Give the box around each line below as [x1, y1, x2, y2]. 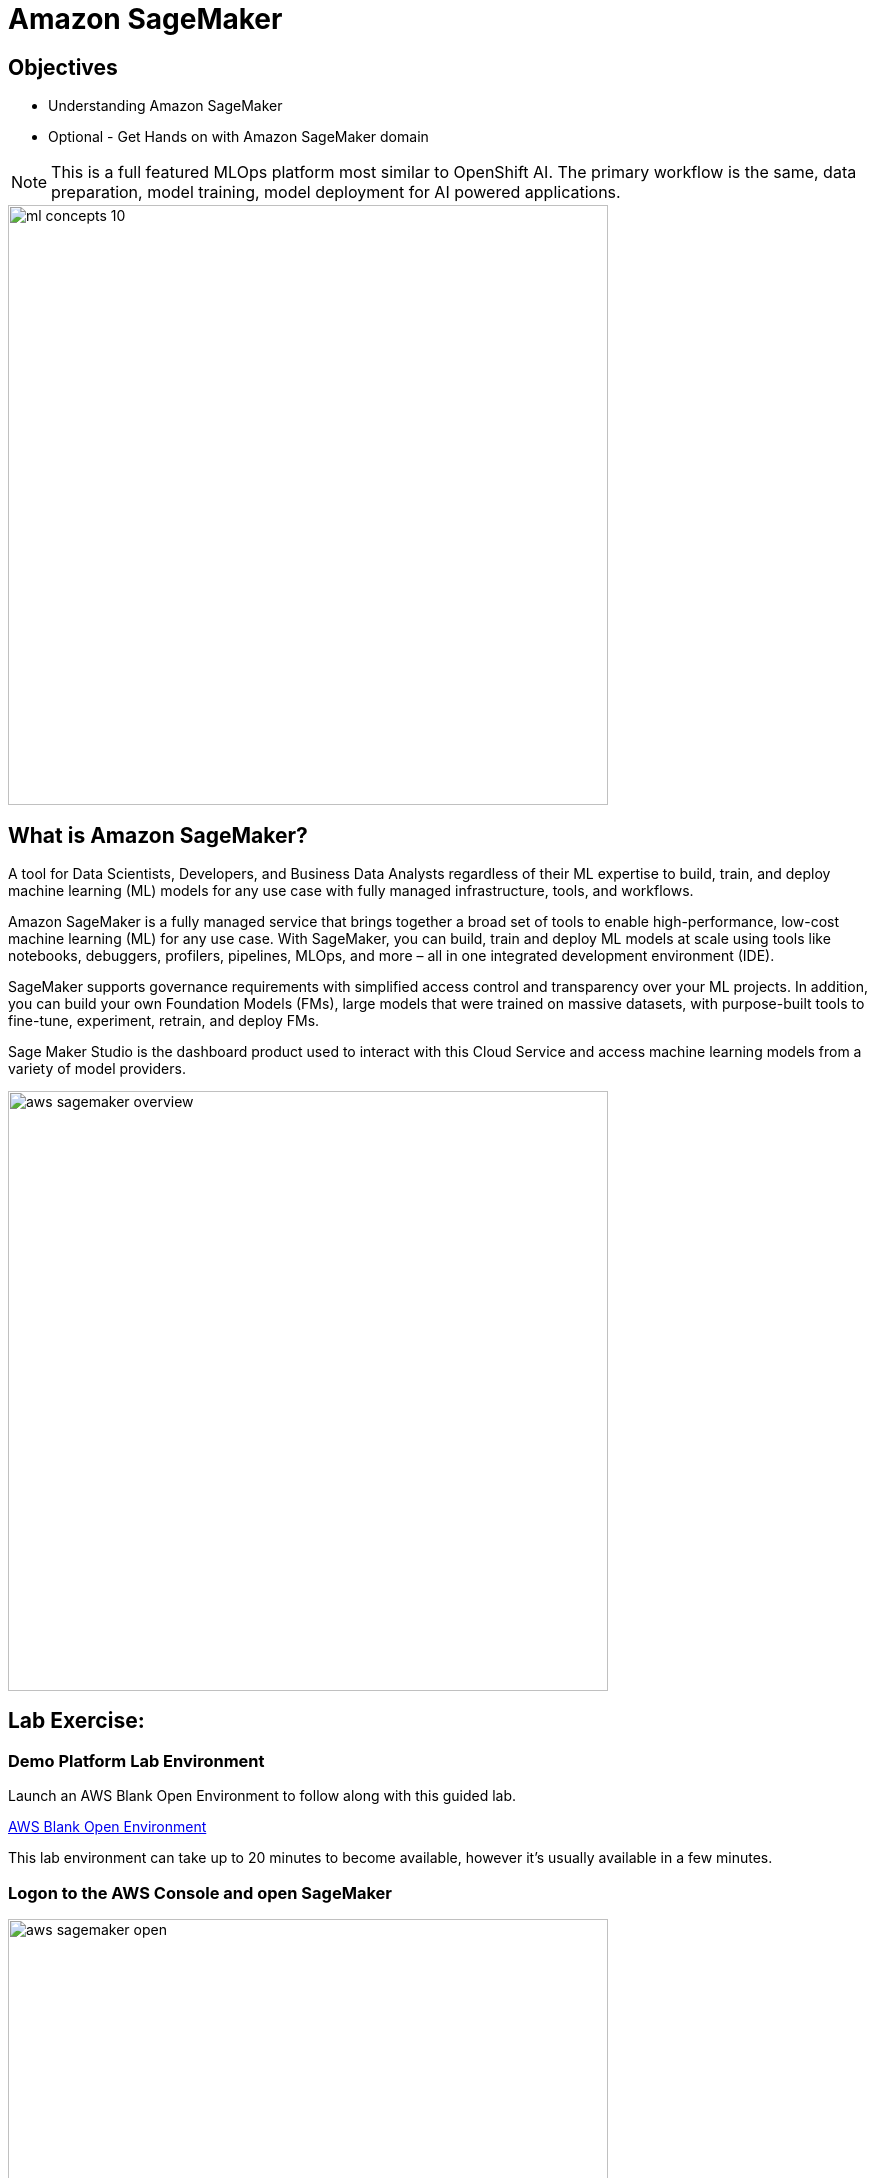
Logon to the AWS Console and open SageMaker [8, 1882, 392, 1903]
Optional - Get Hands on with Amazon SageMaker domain [48, 128, 429, 146]
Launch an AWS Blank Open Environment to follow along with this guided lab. [8, 1787, 517, 1805]
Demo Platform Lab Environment [8, 1750, 265, 1771]
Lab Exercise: [8, 1708, 145, 1734]
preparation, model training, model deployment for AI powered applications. [51, 182, 621, 203]
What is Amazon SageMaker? [8, 822, 308, 848]
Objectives [8, 54, 118, 80]
